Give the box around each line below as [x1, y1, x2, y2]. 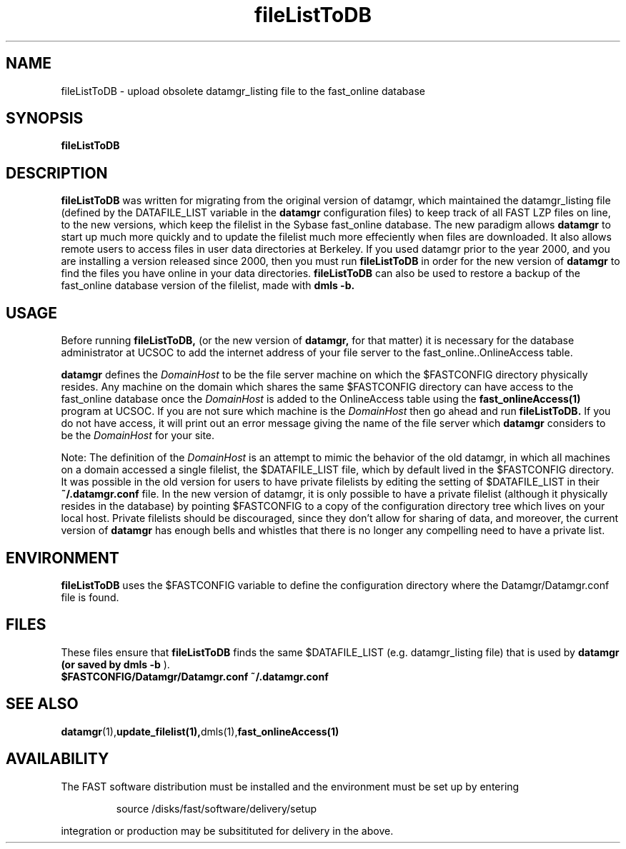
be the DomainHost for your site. [61, 429, 215, 442]
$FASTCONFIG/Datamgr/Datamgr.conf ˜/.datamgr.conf [61, 670, 329, 683]
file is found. [61, 591, 119, 603]
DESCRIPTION [6, 164, 108, 182]
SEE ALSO [6, 695, 79, 713]
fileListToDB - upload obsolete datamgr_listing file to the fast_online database [61, 84, 425, 97]
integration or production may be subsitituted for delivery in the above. [61, 824, 394, 837]
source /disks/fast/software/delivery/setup [116, 802, 317, 815]
